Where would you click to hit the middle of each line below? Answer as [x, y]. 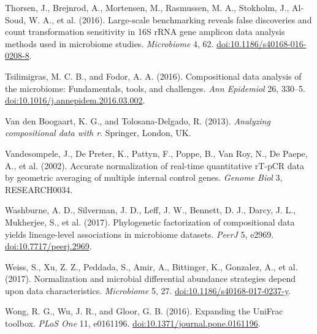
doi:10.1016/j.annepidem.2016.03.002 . [75, 100]
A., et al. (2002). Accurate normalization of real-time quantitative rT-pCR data [155, 165]
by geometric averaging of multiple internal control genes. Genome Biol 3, [144, 177]
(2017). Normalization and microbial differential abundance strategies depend [151, 279]
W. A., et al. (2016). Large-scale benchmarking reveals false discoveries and [170, 19]
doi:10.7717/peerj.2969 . [48, 246]
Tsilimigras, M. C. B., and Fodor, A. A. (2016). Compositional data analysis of [153, 76]
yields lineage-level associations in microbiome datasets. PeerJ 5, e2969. [139, 234]
